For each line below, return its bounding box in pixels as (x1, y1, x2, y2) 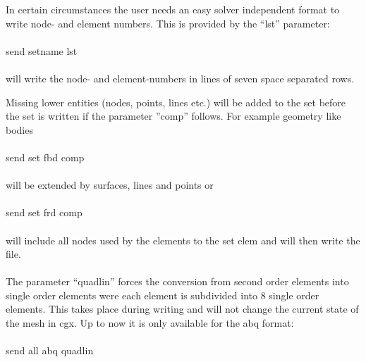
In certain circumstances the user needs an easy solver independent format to (6, 2, 340, 16)
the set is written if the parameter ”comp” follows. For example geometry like (6, 108, 341, 123)
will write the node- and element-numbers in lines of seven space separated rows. (6, 70, 355, 85)
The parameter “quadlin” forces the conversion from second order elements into (6, 274, 349, 289)
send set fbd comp (6, 149, 85, 164)
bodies (6, 122, 33, 137)
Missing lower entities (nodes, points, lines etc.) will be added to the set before (6, 94, 346, 109)
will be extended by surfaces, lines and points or (6, 177, 214, 192)
